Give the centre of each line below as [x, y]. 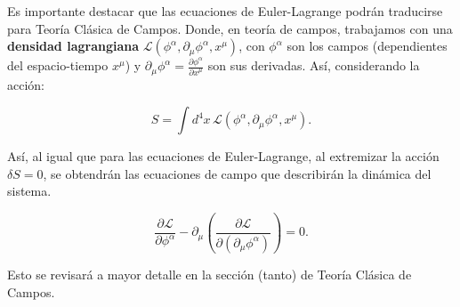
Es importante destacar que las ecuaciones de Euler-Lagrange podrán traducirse [225, 11]
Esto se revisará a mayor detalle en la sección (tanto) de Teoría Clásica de [210, 274]
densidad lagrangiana [73, 46]
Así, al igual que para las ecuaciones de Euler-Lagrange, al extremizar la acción [223, 156]
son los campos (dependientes [367, 46]
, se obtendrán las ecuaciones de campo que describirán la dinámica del [237, 173]
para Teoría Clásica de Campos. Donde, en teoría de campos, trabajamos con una [230, 28]
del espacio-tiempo [58, 65]
